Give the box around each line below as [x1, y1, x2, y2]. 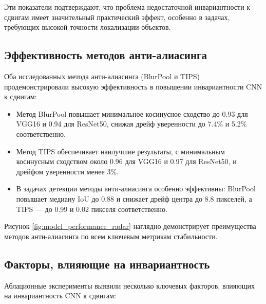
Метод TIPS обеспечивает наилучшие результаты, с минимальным [16, 146, 225, 156]
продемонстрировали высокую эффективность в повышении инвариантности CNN [4, 81, 262, 92]
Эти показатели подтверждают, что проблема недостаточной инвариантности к [4, 2, 251, 12]
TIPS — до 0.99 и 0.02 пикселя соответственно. [16, 203, 167, 214]
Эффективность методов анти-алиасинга [4, 47, 207, 63]
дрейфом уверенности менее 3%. [16, 166, 119, 176]
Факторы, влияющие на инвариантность [4, 256, 210, 272]
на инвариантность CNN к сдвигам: [4, 290, 116, 301]
